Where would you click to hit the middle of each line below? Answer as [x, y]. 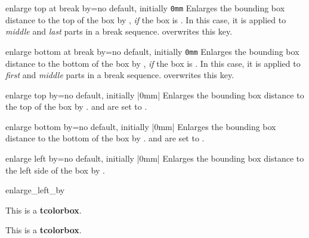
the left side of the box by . [55, 170]
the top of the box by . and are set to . [76, 106]
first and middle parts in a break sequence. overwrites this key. [120, 75]
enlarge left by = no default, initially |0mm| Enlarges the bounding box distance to [155, 158]
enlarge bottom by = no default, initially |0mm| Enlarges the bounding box [141, 126]
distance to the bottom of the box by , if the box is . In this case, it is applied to [153, 63]
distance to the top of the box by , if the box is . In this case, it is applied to [146, 19]
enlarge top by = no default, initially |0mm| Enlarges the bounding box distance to [155, 95]
